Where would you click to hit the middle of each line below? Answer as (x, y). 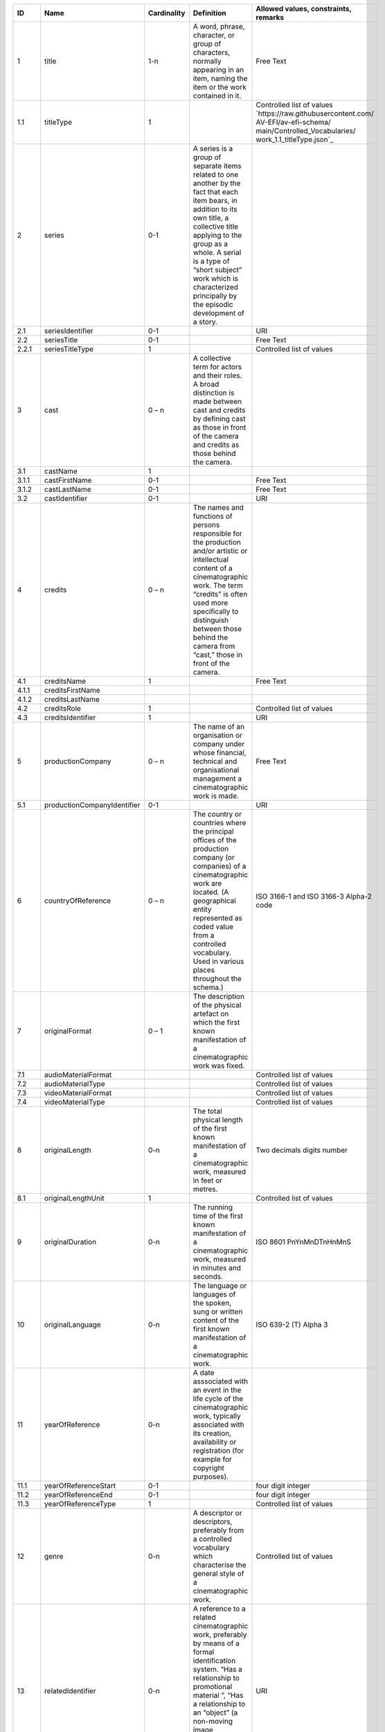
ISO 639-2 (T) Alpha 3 (292, 1325)
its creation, (212, 1433)
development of (219, 313)
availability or (215, 1442)
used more (211, 603)
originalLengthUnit (74, 1198)
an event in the (217, 1390)
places (204, 970)
